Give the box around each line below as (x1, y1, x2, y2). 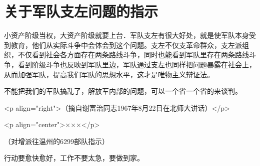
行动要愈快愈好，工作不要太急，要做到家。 (4, 153, 144, 163)
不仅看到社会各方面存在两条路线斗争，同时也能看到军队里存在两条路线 (17, 49, 249, 60)
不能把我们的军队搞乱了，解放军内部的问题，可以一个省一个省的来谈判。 (4, 86, 242, 96)
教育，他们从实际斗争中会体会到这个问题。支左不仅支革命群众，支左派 (10, 39, 242, 50)
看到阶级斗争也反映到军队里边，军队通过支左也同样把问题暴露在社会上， (17, 59, 256, 69)
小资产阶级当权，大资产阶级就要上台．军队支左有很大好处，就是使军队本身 (4, 30, 249, 40)
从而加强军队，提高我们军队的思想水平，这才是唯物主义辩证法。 (4, 69, 214, 79)
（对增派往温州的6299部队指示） (4, 136, 109, 146)
